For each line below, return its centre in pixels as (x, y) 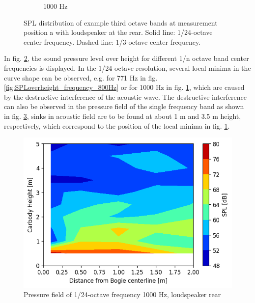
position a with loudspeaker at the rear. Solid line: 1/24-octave (118, 32)
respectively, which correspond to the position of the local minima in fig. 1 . (117, 125)
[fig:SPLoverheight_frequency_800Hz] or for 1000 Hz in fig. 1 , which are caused (124, 87)
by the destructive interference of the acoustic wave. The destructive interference (125, 96)
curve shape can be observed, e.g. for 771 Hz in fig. (81, 77)
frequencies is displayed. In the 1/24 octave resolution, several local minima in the (127, 68)
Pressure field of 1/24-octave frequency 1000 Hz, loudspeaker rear (122, 294)
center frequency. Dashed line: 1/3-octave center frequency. (112, 41)
